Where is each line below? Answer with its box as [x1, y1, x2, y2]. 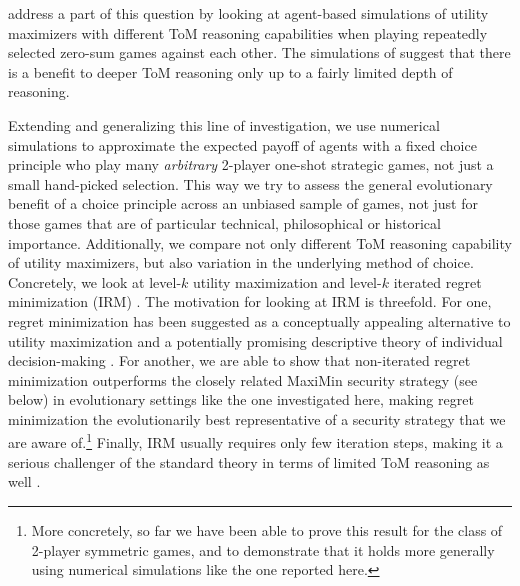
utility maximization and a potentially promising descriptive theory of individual [8, 330, 503, 351]
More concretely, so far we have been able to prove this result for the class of [31, 519, 503, 540]
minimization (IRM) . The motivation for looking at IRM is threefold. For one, [8, 291, 492, 312]
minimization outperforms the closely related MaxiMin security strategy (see [8, 369, 478, 390]
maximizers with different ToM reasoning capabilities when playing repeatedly [8, 22, 488, 43]
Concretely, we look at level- [8, 271, 182, 292]
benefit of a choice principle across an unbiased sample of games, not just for [8, 193, 478, 214]
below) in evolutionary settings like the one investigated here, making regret [8, 389, 474, 410]
